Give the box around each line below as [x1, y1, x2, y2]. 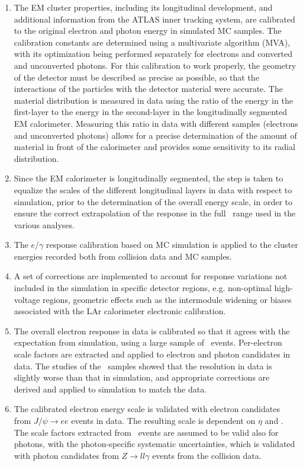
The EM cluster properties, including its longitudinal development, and [14, 1, 273, 13]
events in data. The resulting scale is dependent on [71, 414, 256, 426]
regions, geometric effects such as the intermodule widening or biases [43, 293, 292, 305]
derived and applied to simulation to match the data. [14, 382, 207, 395]
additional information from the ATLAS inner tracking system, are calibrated [14, 12, 295, 25]
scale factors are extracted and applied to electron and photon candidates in [14, 348, 291, 360]
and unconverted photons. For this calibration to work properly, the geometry [14, 59, 296, 71]
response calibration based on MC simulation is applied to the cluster [46, 238, 298, 251]
